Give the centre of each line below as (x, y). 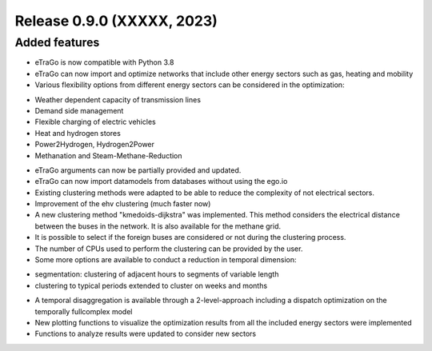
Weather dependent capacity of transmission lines (118, 99)
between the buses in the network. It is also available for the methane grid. (158, 226)
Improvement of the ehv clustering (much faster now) (123, 204)
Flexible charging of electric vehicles (95, 122)
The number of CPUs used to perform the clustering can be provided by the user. (169, 249)
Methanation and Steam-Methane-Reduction (109, 155)
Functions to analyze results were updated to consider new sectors (145, 334)
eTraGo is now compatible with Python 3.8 (104, 62)
